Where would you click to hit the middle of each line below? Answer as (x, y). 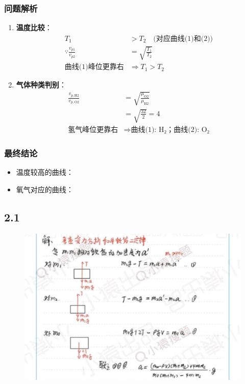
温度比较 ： (34, 27)
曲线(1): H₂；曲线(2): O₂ (170, 130)
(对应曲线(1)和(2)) (183, 39)
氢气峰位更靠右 (93, 130)
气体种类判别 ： (41, 85)
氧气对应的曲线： (45, 189)
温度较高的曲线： (45, 172)
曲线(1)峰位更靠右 (94, 67)
